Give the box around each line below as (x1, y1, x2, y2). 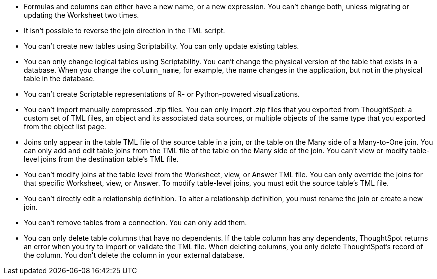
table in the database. (24, 74, 95, 83)
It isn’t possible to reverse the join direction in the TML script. (24, 26, 225, 35)
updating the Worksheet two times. (24, 11, 139, 19)
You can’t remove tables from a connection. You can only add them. (24, 218, 247, 227)
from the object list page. (24, 122, 106, 131)
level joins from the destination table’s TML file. (24, 155, 179, 163)
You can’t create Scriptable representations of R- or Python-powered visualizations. (24, 90, 300, 98)
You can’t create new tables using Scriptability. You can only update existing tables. (24, 42, 299, 50)
